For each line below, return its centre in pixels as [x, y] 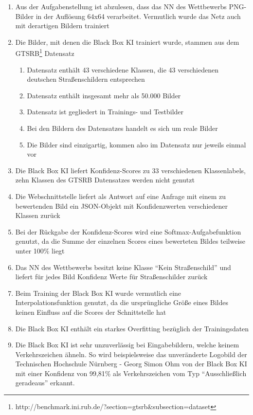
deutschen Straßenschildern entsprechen [86, 79]
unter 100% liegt [40, 250]
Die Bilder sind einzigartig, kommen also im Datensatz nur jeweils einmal [136, 144]
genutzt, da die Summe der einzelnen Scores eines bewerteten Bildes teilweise [130, 241]
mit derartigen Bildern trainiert [62, 26]
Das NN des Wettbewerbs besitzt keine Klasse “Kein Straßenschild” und [123, 267]
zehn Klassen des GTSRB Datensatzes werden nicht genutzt [105, 180]
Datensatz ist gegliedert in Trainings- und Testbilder [105, 112]
